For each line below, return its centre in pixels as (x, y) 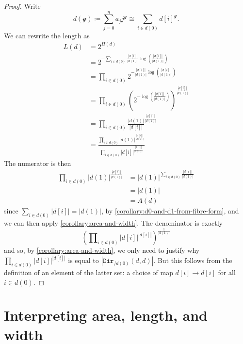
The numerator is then (38, 163)
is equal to (83, 260)
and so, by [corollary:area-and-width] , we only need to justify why (102, 250)
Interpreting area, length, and (106, 315)
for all (227, 272)
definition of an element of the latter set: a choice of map (89, 272)
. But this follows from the (193, 260)
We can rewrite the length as (47, 35)
